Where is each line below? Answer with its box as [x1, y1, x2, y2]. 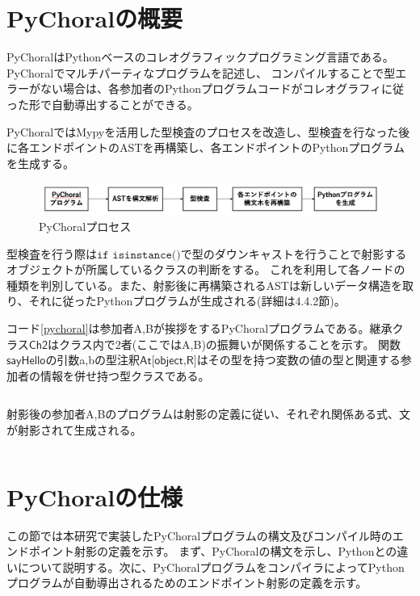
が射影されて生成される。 [6, 421, 142, 438]
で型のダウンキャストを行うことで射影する [180, 245, 407, 262]
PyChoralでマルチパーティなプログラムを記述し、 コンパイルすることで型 [6, 64, 396, 81]
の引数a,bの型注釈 [45, 351, 141, 368]
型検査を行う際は [6, 245, 97, 262]
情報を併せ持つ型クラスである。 [40, 367, 210, 384]
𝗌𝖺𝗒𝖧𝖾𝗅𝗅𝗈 [6, 355, 46, 367]
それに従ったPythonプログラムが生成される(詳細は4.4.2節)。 [28, 292, 346, 309]
